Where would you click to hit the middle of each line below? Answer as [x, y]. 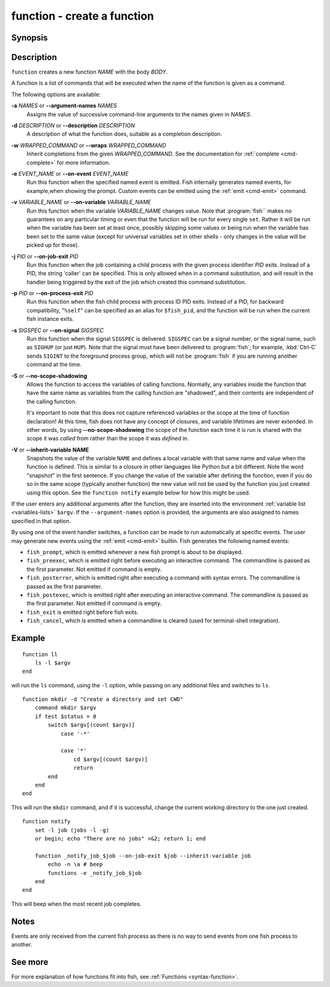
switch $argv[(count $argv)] [92, 725]
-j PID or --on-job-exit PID [45, 256]
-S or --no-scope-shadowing [49, 376]
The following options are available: [56, 94]
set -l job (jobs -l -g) [72, 830]
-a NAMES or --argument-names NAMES [64, 106]
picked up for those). [53, 245]
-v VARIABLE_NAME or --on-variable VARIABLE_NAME [81, 202]
